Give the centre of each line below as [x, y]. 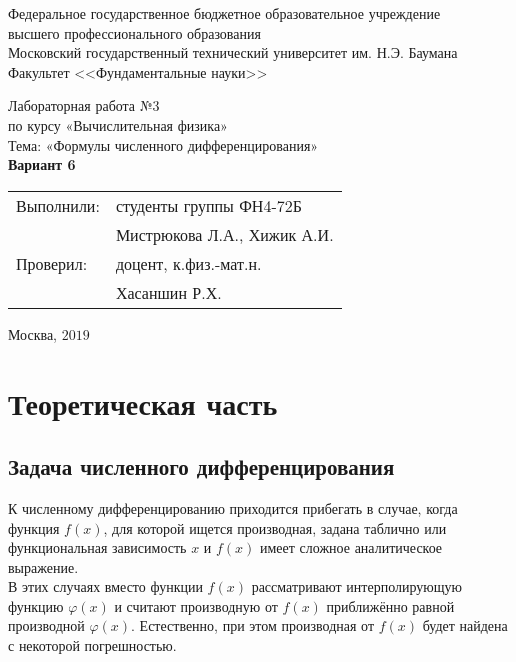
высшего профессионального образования [134, 32]
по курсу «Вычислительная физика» [118, 124]
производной [46, 625]
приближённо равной [390, 605]
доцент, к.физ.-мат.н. [188, 263]
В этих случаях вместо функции [105, 586]
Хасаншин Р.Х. [168, 292]
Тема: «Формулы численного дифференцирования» [163, 144]
